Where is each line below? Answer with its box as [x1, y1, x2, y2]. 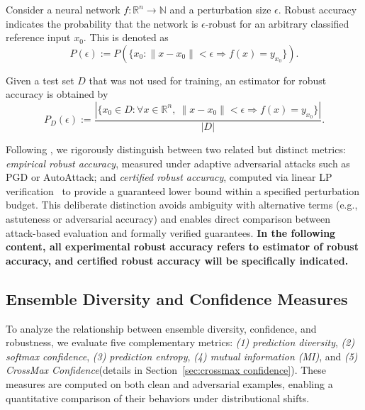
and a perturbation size [169, 2, 271, 16]
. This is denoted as [83, 30, 169, 45]
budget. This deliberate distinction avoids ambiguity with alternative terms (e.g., [6, 197, 358, 212]
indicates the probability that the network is [6, 16, 198, 31]
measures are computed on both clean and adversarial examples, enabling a [6, 376, 333, 391]
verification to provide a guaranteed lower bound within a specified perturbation [6, 183, 359, 198]
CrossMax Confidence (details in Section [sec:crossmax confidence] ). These [6, 362, 327, 377]
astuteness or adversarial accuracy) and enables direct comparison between [6, 211, 330, 226]
